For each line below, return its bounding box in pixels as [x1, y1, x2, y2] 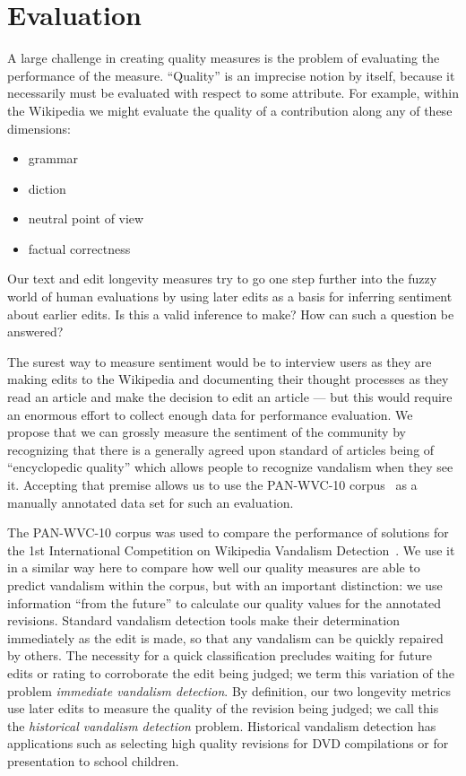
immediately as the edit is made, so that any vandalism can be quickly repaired [7, 628, 444, 647]
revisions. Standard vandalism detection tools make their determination [7, 611, 400, 630]
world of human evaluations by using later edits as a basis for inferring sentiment [7, 287, 453, 306]
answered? [7, 322, 64, 341]
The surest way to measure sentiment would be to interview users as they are [7, 352, 432, 371]
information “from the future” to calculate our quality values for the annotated [7, 593, 442, 612]
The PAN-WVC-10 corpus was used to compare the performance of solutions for [7, 523, 449, 542]
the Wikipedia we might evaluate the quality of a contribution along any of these [7, 100, 453, 119]
